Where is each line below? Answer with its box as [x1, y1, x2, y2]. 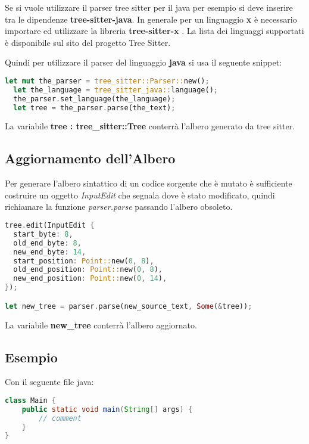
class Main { [5, 396, 56, 405]
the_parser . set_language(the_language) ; [13, 94, 176, 103]
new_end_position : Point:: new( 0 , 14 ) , [13, 274, 167, 283]
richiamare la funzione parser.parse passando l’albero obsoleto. [5, 200, 233, 213]
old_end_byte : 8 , [13, 238, 82, 247]
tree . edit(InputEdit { [5, 221, 95, 230]
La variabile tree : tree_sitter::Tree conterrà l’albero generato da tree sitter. [5, 120, 295, 132]
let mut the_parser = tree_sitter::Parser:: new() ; [5, 76, 210, 85]
